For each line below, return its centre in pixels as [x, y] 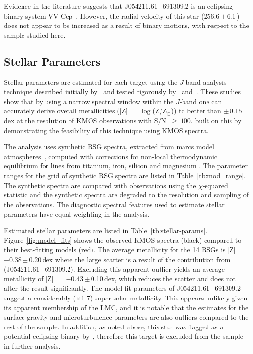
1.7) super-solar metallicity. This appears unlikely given [164, 298]
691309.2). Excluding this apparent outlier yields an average [135, 269]
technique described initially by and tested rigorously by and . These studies [123, 92]
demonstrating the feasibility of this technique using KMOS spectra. [106, 130]
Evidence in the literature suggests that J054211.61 [81, 6]
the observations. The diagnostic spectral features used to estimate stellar [114, 204]
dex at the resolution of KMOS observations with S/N [85, 120]
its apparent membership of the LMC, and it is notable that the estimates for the [126, 307]
